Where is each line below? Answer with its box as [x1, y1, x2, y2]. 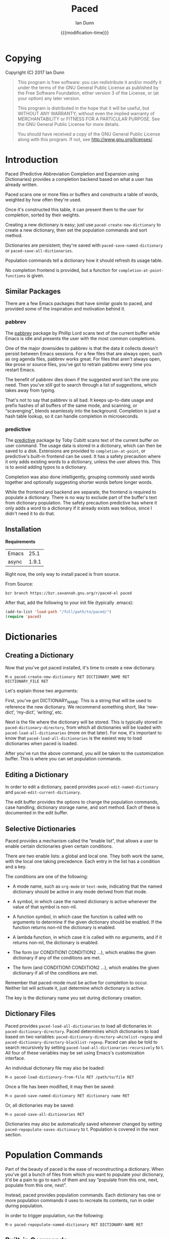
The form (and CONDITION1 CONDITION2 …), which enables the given [12, 965, 159, 971]
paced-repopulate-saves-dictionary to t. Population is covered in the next [5, 1126, 158, 1132]
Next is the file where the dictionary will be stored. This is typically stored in [5, 719, 163, 725]
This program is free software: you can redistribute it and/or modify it [17, 79, 162, 85]
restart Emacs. [5, 366, 36, 373]
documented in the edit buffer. [5, 810, 69, 816]
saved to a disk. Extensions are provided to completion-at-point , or [5, 448, 146, 454]
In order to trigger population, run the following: [5, 1212, 104, 1218]
